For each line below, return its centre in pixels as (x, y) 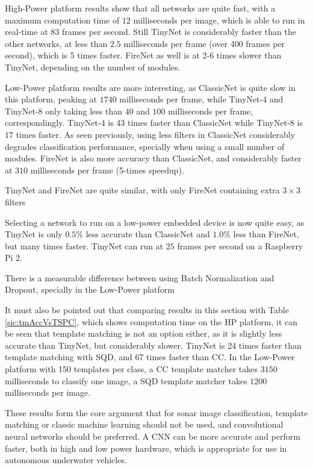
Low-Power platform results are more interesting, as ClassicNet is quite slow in (150, 87)
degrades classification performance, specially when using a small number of (145, 146)
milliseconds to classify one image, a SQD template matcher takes (126, 380)
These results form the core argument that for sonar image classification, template (156, 412)
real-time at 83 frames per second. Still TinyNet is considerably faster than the (150, 32)
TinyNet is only (34, 234)
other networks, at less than (56, 43)
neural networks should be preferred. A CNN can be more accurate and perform (153, 436)
